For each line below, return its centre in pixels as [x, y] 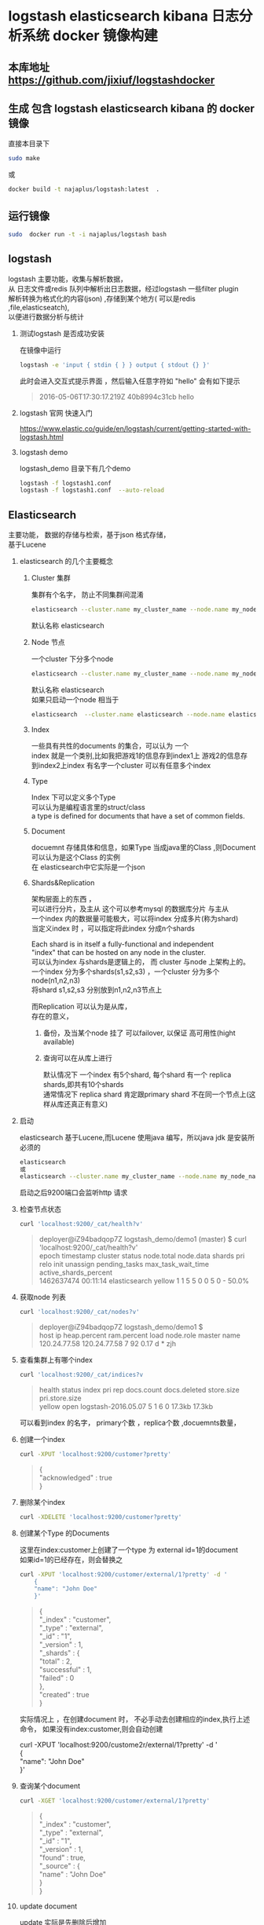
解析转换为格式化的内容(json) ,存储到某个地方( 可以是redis [102, 298]
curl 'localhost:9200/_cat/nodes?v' [79, 1312]
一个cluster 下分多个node [72, 659]
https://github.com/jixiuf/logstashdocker [112, 80]
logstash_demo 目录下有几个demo [75, 468]
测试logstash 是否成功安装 [62, 333]
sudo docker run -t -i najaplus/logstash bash [88, 234]
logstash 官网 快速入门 [56, 412]
